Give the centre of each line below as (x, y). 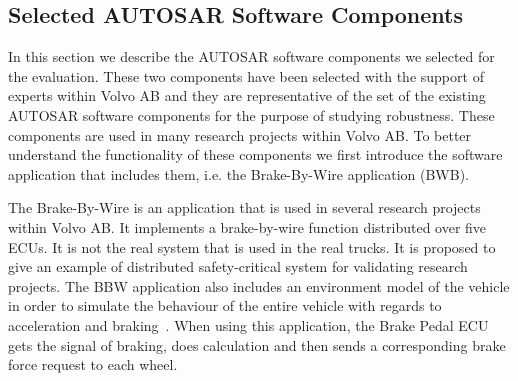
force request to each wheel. (93, 364)
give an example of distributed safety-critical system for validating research (238, 266)
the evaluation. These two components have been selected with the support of (246, 75)
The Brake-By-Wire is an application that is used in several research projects (244, 207)
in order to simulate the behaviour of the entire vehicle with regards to (225, 305)
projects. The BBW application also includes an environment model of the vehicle (259, 285)
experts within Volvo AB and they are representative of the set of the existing (247, 95)
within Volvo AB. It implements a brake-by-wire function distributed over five (247, 226)
